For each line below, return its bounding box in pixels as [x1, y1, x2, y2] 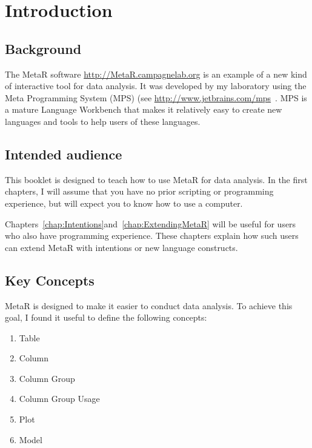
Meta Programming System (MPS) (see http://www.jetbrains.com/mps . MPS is [5, 91, 307, 104]
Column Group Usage [19, 392, 100, 405]
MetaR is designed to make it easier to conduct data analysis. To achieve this [5, 299, 293, 312]
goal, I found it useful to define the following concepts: [5, 311, 207, 324]
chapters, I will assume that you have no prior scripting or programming [5, 185, 274, 198]
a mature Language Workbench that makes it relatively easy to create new [5, 103, 282, 116]
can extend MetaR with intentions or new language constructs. [5, 241, 238, 253]
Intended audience [5, 144, 122, 163]
